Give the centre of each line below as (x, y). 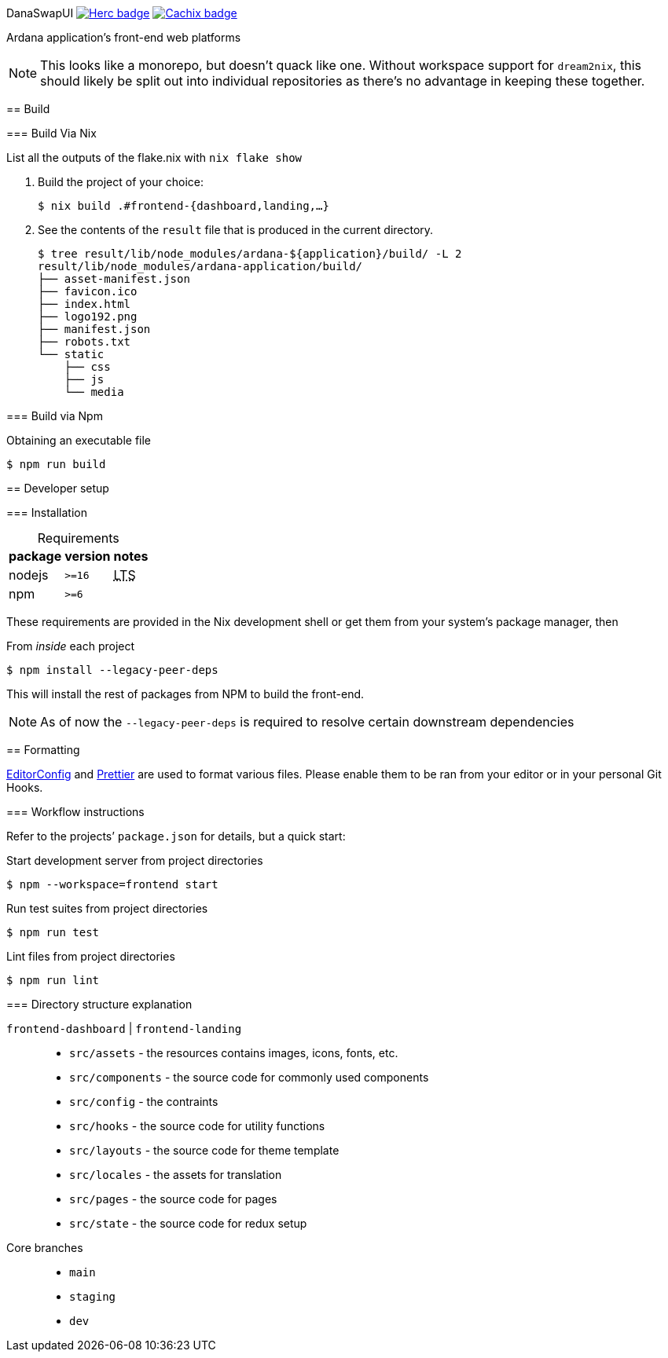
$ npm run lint (53, 980)
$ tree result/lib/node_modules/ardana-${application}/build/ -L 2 (250, 254)
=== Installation (47, 512)
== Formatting (43, 750)
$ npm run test (53, 932)
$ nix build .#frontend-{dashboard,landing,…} (184, 206)
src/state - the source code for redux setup (188, 1223)
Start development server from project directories (135, 860)
